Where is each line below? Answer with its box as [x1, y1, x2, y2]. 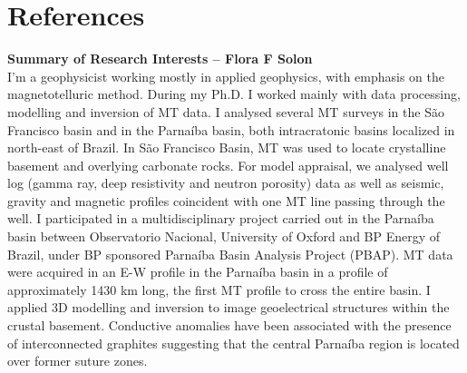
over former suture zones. [7, 351, 148, 370]
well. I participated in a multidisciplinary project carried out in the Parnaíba [7, 209, 434, 228]
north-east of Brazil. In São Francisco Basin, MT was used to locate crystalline [7, 138, 446, 157]
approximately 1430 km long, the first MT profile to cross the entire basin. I [7, 280, 431, 299]
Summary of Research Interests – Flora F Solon [7, 49, 313, 68]
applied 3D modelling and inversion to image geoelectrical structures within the [7, 298, 450, 317]
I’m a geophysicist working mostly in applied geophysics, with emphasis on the [7, 66, 445, 85]
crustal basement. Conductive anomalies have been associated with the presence [7, 316, 452, 335]
